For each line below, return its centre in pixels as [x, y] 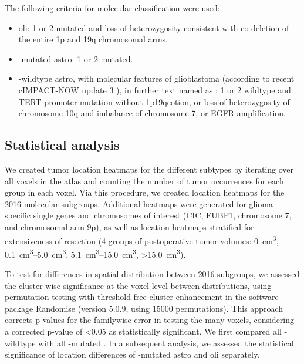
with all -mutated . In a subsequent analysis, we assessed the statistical [166, 343]
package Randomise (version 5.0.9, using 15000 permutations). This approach [144, 308]
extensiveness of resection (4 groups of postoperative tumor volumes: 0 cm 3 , [142, 240]
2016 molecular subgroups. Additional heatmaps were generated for [126, 203]
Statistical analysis [62, 145]
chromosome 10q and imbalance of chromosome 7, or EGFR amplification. [152, 113]
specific [18, 215]
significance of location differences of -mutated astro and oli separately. [132, 354]
